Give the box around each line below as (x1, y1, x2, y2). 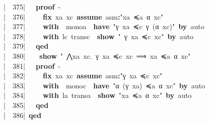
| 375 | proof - (4, 2, 61, 12)
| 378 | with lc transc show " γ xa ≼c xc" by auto (4, 31, 194, 41)
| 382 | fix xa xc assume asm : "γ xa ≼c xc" (4, 70, 162, 81)
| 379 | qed (4, 41, 49, 51)
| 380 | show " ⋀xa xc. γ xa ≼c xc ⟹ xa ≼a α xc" (4, 50, 191, 61)
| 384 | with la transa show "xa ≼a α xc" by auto (4, 90, 192, 100)
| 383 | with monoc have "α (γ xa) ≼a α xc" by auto (4, 80, 205, 90)
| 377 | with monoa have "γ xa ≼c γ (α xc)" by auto (4, 21, 204, 32)
